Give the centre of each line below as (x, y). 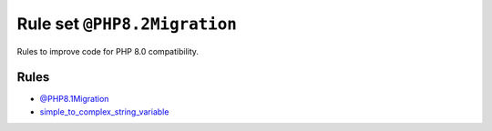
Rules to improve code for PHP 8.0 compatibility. (108, 51)
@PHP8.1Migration (74, 99)
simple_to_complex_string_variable (104, 111)
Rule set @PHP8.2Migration (127, 24)
